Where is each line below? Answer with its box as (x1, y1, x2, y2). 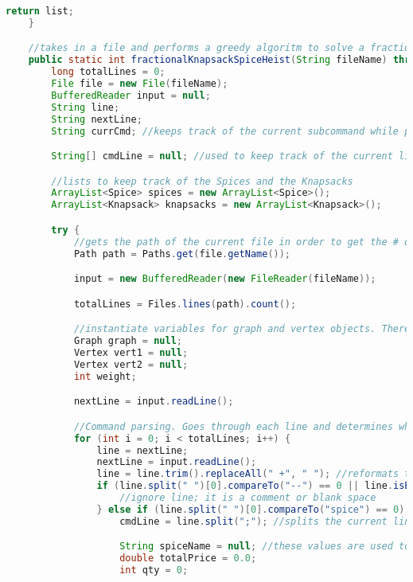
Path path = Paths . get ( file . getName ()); (73, 248, 291, 260)
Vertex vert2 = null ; (73, 358, 189, 370)
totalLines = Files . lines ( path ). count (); (73, 298, 297, 310)
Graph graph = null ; (73, 335, 182, 347)
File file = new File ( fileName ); (51, 78, 228, 90)
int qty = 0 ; (119, 564, 189, 576)
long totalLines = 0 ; (51, 66, 166, 78)
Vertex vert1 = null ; (73, 346, 189, 358)
